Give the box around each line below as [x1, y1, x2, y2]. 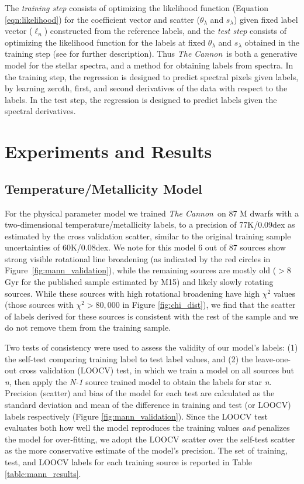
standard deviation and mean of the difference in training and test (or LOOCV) [5, 399, 291, 411]
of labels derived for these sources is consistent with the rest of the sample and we [5, 310, 299, 322]
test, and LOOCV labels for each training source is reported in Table [5, 455, 253, 468]
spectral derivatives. [5, 105, 76, 117]
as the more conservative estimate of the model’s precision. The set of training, [5, 444, 288, 456]
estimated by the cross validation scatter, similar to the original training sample [5, 229, 291, 242]
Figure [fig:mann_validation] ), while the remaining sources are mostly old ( [5, 264, 277, 276]
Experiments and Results [5, 139, 212, 163]
